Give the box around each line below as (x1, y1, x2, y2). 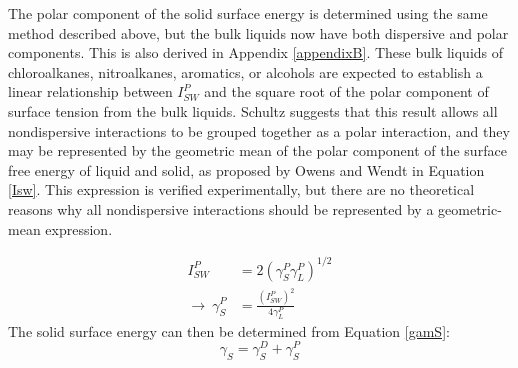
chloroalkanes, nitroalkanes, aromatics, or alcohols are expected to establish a (8, 61, 483, 82)
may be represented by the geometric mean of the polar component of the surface (8, 140, 507, 161)
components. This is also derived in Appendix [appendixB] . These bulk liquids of (8, 42, 504, 63)
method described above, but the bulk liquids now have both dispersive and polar (8, 22, 509, 43)
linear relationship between (8, 81, 173, 102)
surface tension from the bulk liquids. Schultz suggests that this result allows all (8, 100, 498, 121)
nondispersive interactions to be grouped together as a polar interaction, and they (8, 120, 510, 141)
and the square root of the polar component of (204, 81, 489, 102)
